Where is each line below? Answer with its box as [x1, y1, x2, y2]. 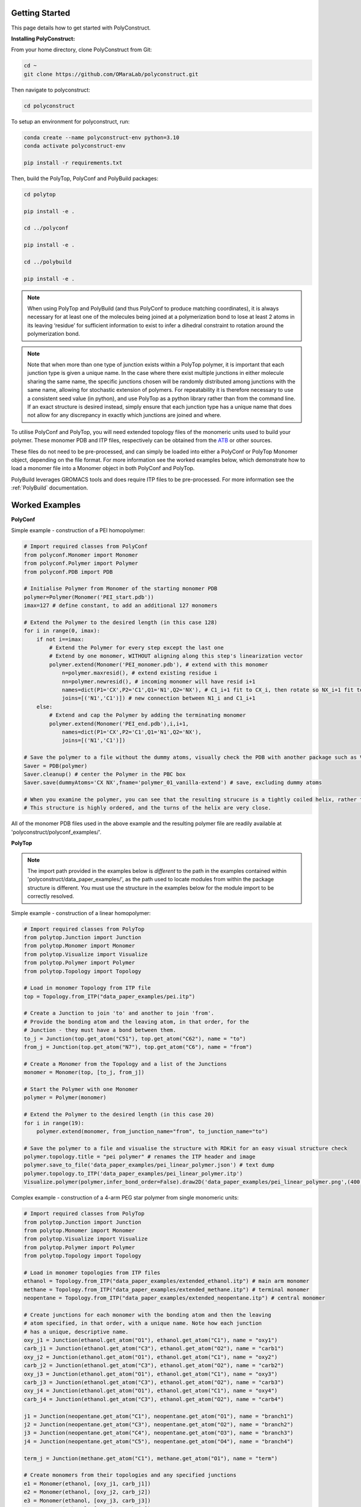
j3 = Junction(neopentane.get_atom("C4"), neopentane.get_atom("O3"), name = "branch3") [23, 1429, 294, 1436]
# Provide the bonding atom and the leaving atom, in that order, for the [23, 1018, 250, 1025]
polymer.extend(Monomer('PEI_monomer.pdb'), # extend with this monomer [49, 661, 268, 668]
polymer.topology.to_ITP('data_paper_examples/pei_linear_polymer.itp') [23, 1170, 243, 1177]
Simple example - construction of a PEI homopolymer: [11, 527, 146, 534]
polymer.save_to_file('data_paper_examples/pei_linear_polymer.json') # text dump [23, 1162, 275, 1169]
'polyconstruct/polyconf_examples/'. [11, 828, 102, 835]
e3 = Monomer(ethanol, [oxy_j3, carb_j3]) [23, 1497, 151, 1504]
